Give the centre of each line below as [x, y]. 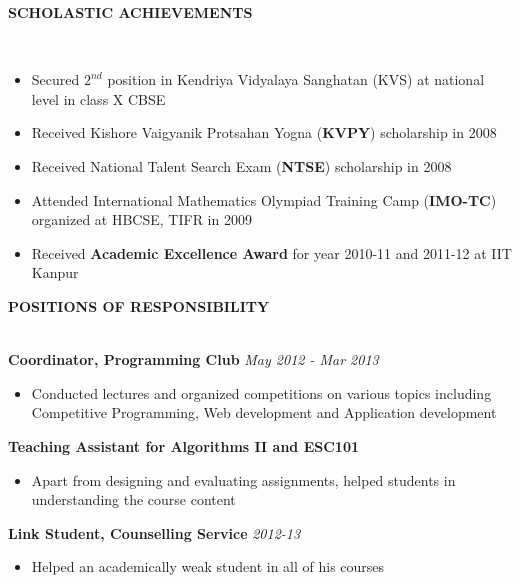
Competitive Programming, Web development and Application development [264, 412]
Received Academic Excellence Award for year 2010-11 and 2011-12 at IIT [271, 252]
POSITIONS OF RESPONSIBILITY [139, 305]
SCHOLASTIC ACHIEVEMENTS [130, 12]
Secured [55, 79]
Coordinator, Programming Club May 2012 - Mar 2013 [193, 359]
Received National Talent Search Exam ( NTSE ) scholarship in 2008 [241, 165]
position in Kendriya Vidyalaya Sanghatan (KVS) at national [296, 79]
